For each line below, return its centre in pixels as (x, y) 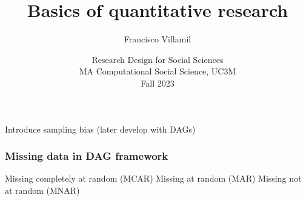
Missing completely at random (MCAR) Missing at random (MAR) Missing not (153, 178)
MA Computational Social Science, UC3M (158, 71)
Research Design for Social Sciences (158, 59)
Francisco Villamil (158, 39)
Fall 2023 (158, 83)
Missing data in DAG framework (87, 156)
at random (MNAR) (42, 190)
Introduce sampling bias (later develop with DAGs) (100, 129)
